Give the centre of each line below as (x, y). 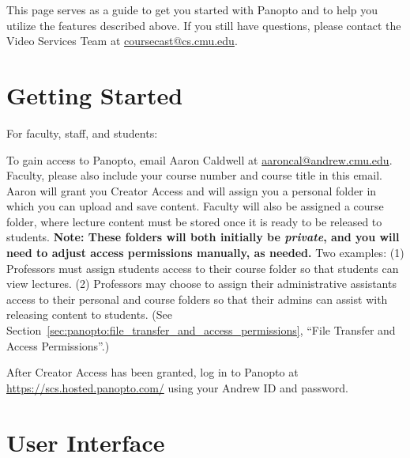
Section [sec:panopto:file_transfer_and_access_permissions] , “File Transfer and (201, 330)
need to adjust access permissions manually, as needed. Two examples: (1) (205, 253)
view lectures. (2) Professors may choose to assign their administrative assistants (201, 284)
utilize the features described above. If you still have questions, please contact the (204, 25)
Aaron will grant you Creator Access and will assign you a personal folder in (192, 190)
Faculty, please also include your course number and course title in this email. (194, 175)
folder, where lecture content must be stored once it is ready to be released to (194, 221)
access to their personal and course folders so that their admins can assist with (197, 299)
